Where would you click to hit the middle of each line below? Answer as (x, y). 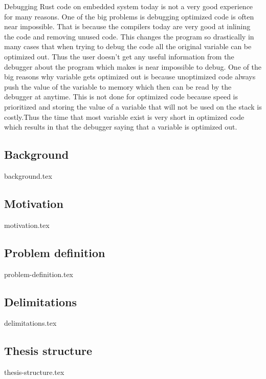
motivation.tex (27, 225)
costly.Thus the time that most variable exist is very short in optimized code (124, 117)
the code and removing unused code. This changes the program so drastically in (129, 36)
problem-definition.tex (39, 274)
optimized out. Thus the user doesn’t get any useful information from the (119, 56)
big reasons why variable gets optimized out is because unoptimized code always (130, 77)
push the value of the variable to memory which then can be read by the (118, 86)
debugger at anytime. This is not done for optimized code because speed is (121, 97)
